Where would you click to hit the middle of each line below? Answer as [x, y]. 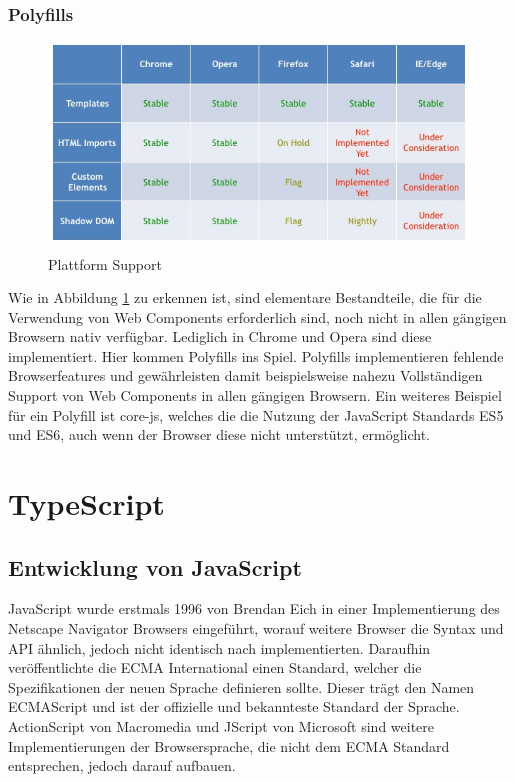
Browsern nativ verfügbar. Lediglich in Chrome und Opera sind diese [220, 336]
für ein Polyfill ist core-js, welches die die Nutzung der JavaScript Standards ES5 [256, 414]
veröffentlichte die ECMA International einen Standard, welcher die [215, 667]
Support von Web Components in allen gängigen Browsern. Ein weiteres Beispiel [255, 395]
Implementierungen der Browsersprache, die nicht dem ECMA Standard [229, 745]
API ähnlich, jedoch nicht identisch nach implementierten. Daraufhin [219, 647]
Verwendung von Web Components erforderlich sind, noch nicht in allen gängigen [257, 316]
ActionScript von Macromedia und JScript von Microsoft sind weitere [221, 725]
